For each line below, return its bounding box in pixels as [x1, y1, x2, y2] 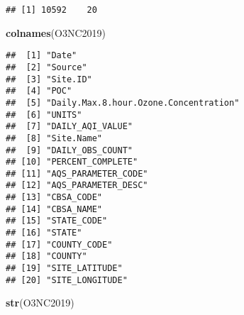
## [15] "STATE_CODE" [6, 216, 108, 226]
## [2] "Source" [6, 62, 87, 72]
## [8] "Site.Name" [6, 133, 103, 143]
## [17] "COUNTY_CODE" [6, 239, 113, 250]
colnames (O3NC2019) [6, 25, 106, 40]
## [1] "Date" [6, 50, 77, 61]
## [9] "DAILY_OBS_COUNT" [6, 145, 133, 155]
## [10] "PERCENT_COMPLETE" [6, 157, 138, 167]
